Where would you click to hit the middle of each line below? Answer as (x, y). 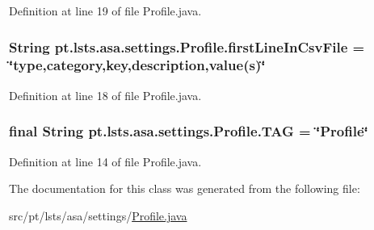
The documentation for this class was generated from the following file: (185, 188)
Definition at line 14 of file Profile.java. (105, 161)
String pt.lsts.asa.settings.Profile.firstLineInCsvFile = (187, 46)
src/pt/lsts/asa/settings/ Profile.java (98, 215)
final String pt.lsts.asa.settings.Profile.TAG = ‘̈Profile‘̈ (189, 131)
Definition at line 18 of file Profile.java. (105, 95)
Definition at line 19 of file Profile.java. (105, 10)
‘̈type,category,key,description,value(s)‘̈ (137, 65)
